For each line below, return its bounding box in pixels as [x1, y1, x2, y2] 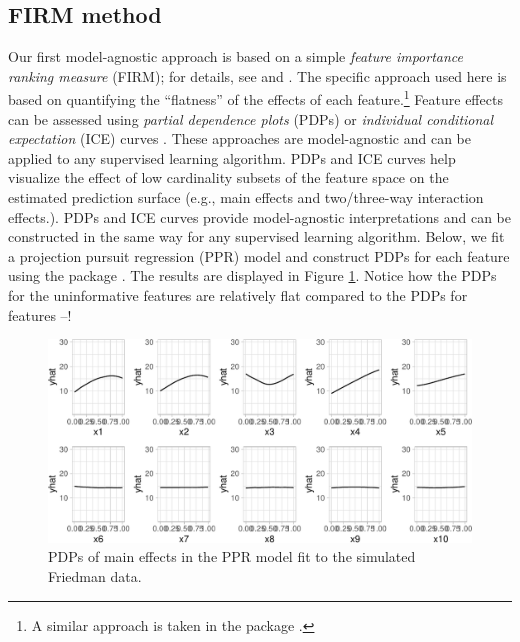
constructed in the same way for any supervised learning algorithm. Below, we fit [8, 226, 505, 247]
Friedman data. [48, 566, 142, 587]
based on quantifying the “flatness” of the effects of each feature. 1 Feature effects [8, 86, 503, 110]
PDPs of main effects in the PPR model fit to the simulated [48, 546, 416, 567]
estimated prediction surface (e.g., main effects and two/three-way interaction [8, 187, 484, 208]
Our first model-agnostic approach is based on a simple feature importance [8, 46, 464, 67]
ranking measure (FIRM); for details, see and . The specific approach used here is [8, 65, 507, 86]
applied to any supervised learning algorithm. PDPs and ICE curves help [8, 147, 456, 168]
